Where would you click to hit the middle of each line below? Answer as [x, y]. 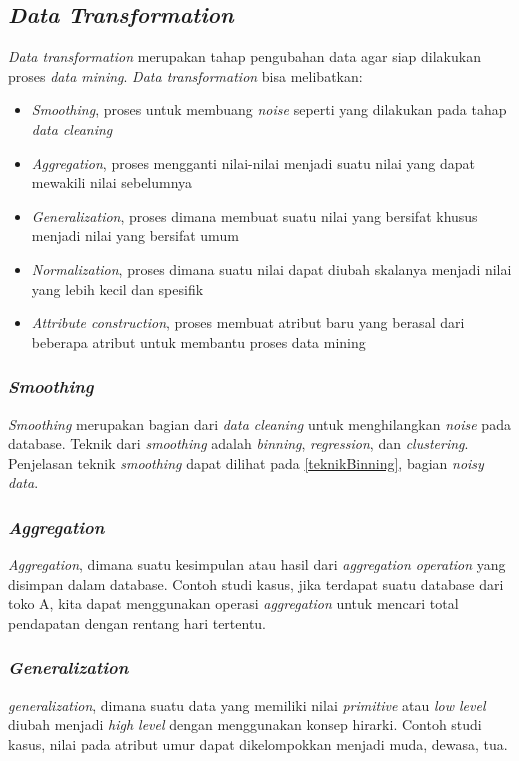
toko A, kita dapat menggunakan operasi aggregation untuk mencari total [233, 603]
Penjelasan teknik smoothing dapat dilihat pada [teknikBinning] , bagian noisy [246, 462]
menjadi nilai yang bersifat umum [135, 235]
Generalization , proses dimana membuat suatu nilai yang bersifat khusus [254, 215]
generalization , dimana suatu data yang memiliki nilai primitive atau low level [247, 704]
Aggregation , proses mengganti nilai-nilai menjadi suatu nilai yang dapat [253, 162]
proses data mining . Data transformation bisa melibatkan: [185, 75]
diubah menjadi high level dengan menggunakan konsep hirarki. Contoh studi [245, 724]
